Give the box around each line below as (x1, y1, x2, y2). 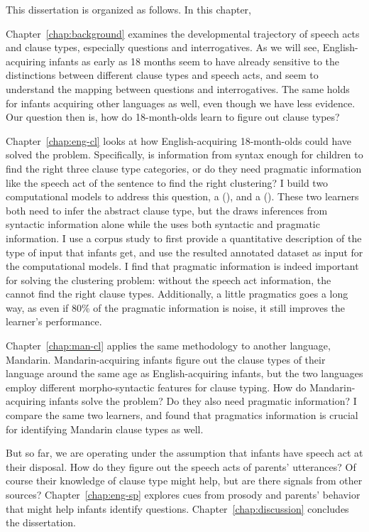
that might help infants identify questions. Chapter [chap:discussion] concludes (6, 501, 349, 516)
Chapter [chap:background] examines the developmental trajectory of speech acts (6, 26, 360, 40)
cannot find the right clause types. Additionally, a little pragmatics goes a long (6, 286, 348, 301)
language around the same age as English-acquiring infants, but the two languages (6, 366, 363, 381)
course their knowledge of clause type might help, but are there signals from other (6, 473, 363, 488)
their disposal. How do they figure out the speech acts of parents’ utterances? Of (6, 459, 356, 474)
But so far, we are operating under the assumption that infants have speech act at (6, 445, 363, 460)
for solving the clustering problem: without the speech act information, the (6, 272, 331, 287)
